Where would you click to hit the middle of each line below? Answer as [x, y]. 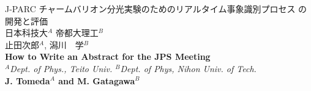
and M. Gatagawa [97, 80]
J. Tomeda [28, 80]
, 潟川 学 [64, 44]
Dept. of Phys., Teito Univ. [61, 68]
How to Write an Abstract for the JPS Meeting [108, 56]
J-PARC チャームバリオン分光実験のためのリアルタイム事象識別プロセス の [156, 9]
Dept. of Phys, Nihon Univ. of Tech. [188, 68]
